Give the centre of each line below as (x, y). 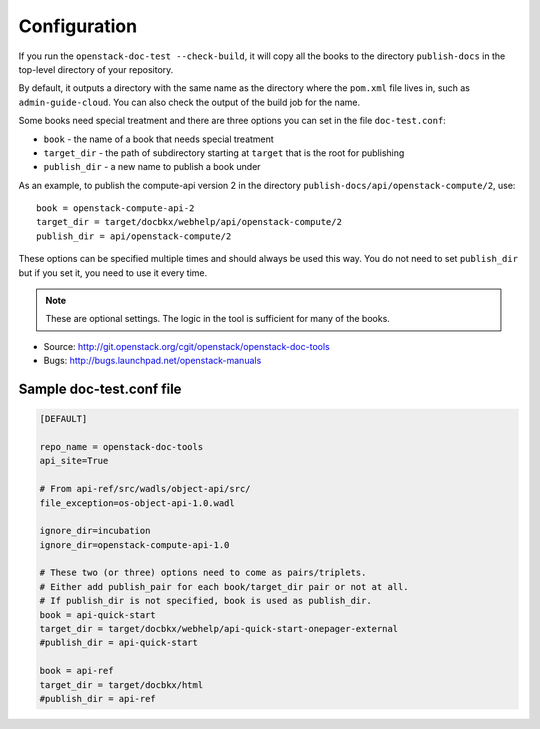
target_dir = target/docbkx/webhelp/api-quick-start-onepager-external (219, 629)
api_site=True (74, 461)
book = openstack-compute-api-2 (115, 208)
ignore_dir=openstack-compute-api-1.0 (134, 544)
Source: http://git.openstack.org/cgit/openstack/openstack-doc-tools (186, 346)
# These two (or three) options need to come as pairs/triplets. (203, 573)
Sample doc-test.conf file (100, 389)
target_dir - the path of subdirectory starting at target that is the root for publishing (224, 152)
